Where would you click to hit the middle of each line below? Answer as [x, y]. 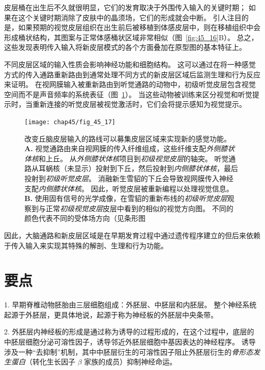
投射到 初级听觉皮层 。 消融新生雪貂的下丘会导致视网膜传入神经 [129, 178]
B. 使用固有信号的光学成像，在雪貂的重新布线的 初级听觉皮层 [126, 198]
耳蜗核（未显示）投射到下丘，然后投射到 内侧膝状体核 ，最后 [138, 168]
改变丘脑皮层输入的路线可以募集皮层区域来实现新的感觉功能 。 [128, 138]
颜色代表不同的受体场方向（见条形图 [85, 218]
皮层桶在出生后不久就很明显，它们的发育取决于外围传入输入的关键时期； [125, 7]
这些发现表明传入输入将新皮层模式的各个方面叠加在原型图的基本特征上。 [125, 47]
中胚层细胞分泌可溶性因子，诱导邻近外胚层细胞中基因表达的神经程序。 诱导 [130, 342]
